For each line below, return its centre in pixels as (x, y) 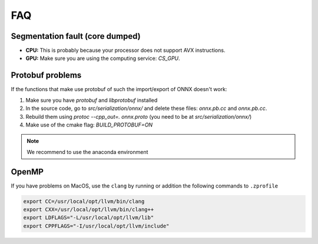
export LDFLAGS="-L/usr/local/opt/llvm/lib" (89, 218)
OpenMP (27, 171)
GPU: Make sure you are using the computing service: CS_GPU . (103, 58)
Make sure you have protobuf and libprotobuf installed (92, 100)
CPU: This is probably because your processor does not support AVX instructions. (125, 51)
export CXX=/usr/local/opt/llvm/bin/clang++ (89, 209)
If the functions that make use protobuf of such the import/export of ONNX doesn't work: (119, 89)
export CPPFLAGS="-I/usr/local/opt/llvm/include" (96, 226)
